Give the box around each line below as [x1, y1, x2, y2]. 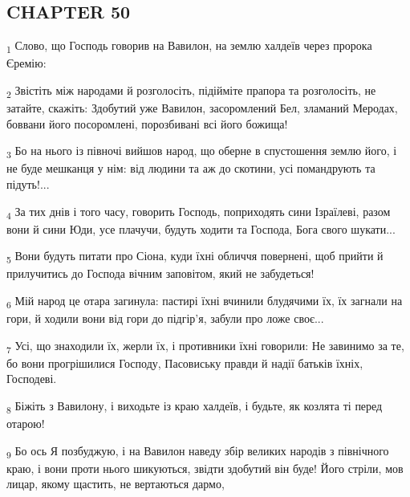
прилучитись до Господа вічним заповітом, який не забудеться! [6, 265, 315, 282]
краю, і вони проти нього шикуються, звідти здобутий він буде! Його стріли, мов [6, 459, 404, 476]
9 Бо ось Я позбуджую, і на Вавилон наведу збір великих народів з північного [6, 442, 389, 461]
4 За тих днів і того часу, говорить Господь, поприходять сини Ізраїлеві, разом [6, 202, 391, 222]
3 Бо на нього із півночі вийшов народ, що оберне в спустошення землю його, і [6, 142, 397, 161]
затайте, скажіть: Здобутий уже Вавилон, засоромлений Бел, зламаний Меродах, [6, 100, 398, 116]
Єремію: [6, 55, 47, 71]
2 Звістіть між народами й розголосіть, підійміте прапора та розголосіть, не [6, 81, 376, 100]
